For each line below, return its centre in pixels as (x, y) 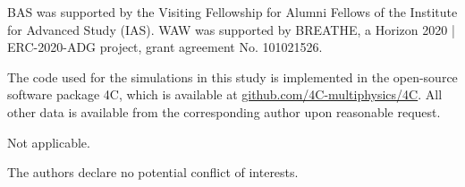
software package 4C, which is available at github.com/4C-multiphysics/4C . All (225, 94)
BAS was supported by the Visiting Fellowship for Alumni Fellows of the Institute (232, 12)
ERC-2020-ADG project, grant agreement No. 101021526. (165, 47)
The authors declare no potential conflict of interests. (153, 172)
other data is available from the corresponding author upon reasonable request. (224, 111)
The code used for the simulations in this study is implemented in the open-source (232, 76)
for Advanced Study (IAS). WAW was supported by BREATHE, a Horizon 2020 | (231, 29)
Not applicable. (49, 142)
